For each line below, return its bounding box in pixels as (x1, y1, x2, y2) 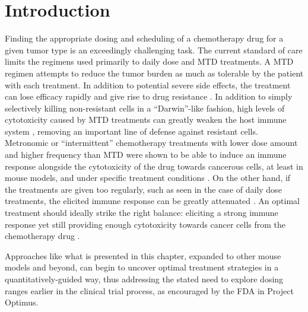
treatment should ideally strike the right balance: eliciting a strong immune (5, 206, 278, 219)
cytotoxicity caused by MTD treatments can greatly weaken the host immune (5, 113, 287, 126)
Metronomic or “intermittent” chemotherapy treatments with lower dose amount (5, 136, 298, 149)
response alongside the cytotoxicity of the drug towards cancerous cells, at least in (5, 160, 303, 172)
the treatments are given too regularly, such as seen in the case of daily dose (5, 183, 282, 195)
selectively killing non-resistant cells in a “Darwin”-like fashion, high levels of (5, 101, 285, 114)
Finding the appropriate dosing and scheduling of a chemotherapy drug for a (5, 32, 284, 44)
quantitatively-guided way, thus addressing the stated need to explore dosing (5, 273, 284, 285)
